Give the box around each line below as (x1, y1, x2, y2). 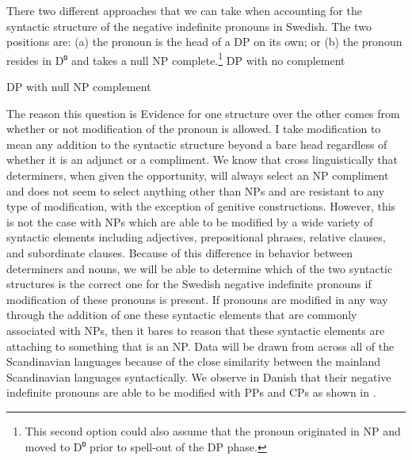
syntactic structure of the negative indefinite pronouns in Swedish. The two (6, 17, 372, 34)
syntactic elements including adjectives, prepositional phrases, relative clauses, (6, 229, 386, 245)
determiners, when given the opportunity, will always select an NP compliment (6, 167, 389, 183)
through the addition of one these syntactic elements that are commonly (6, 306, 357, 323)
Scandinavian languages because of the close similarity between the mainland (6, 353, 381, 370)
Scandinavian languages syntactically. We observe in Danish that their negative (6, 368, 391, 385)
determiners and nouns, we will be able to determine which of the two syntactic (6, 260, 393, 276)
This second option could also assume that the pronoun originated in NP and (25, 422, 401, 439)
